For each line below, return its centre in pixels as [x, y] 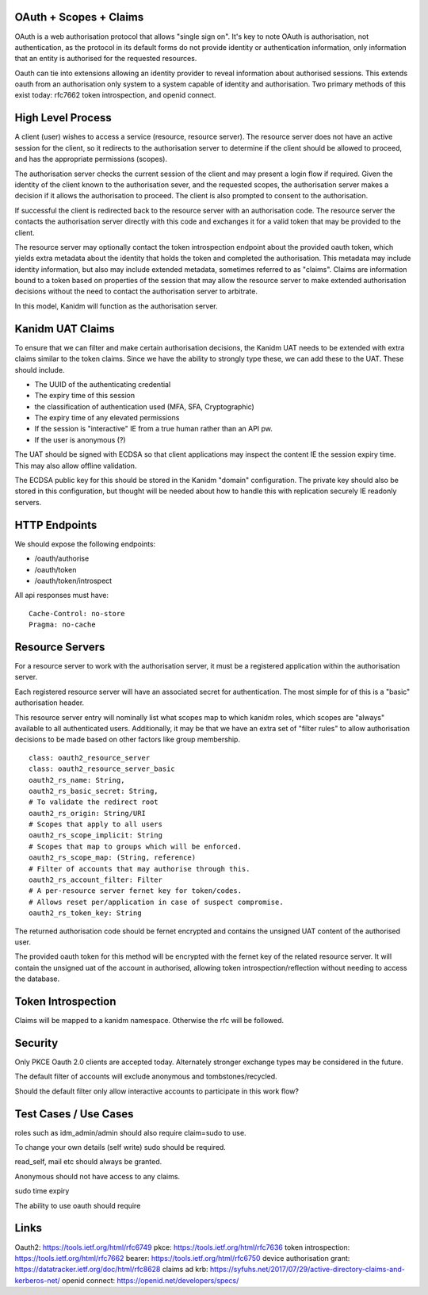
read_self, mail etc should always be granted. [88, 1162]
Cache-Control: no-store [77, 613]
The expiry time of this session [84, 396]
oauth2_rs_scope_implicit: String [96, 835]
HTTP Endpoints [56, 525]
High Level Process [63, 118]
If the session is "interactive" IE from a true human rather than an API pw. [154, 429]
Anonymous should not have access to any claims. [97, 1176]
